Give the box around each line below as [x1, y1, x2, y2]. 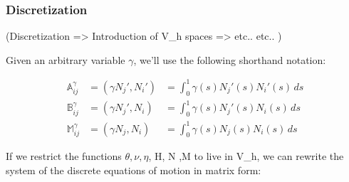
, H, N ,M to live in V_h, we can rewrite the [148, 149, 344, 164]
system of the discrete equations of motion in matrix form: [6, 162, 261, 177]
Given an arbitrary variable [6, 52, 125, 67]
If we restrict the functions [6, 149, 122, 164]
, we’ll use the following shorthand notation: [133, 52, 326, 67]
